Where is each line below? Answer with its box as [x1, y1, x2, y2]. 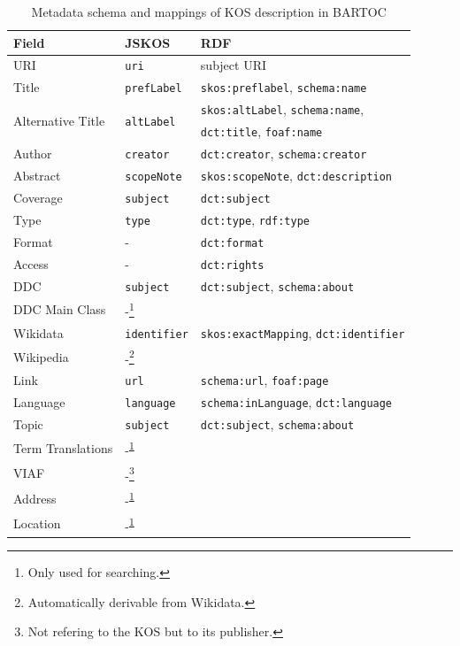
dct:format [200, 236, 264, 250]
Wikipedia [13, 347, 69, 365]
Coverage [13, 188, 63, 206]
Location [13, 514, 61, 533]
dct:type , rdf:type [200, 210, 310, 228]
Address [13, 488, 57, 507]
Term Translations [13, 438, 113, 457]
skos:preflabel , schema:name [200, 78, 367, 96]
